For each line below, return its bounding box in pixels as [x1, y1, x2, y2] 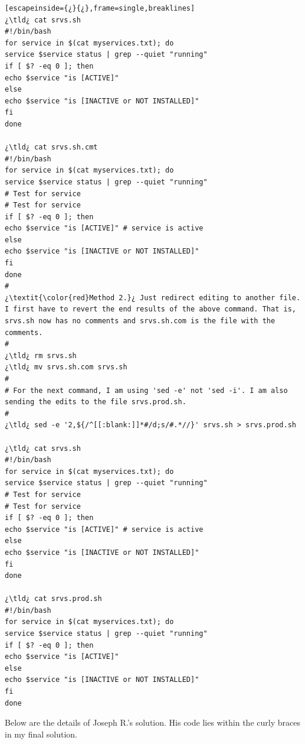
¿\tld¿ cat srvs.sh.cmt [5, 143, 98, 152]
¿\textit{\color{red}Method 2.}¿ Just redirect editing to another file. [5, 293, 301, 302]
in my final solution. [5, 727, 77, 740]
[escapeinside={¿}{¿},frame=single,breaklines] [5, 4, 195, 12]
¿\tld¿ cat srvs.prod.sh [5, 594, 102, 603]
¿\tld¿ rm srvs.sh [5, 351, 77, 360]
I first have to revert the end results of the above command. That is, [5, 305, 296, 314]
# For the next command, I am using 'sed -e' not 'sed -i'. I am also [5, 386, 288, 395]
